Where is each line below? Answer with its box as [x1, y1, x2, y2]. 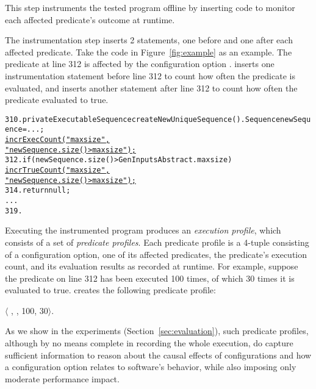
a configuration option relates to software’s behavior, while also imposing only [5, 360, 296, 373]
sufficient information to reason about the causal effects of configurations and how [5, 348, 312, 361]
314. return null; [5, 186, 71, 195]
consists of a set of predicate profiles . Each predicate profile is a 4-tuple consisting [5, 235, 309, 248]
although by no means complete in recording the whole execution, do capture [5, 337, 293, 349]
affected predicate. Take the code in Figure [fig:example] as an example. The [5, 45, 292, 58]
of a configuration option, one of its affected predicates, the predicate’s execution [5, 248, 307, 260]
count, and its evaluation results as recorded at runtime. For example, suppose [5, 260, 298, 273]
